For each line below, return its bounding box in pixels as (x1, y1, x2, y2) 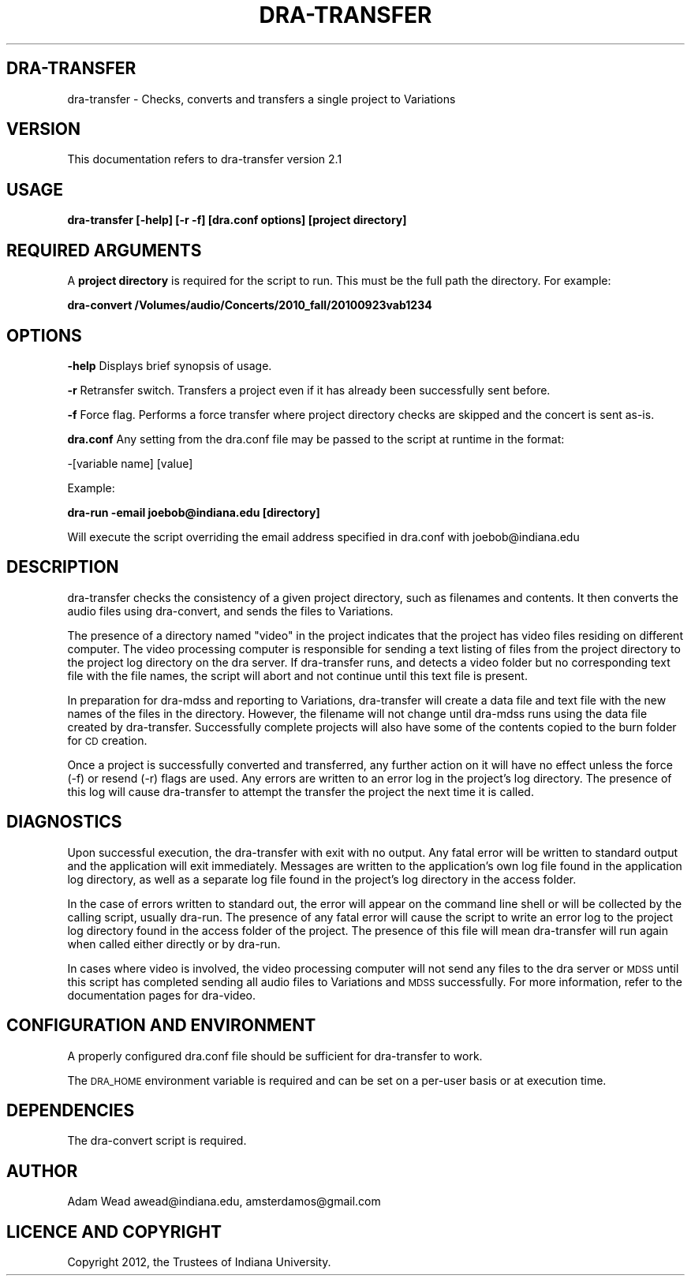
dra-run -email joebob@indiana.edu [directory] (67, 505, 320, 519)
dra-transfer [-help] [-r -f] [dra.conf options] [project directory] (67, 213, 407, 227)
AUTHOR (6, 1161, 78, 1181)
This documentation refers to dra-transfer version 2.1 (67, 152, 342, 166)
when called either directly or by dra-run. (67, 936, 281, 951)
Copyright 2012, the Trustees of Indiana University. (67, 1255, 331, 1269)
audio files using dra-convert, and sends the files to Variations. (67, 604, 394, 618)
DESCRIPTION (6, 557, 119, 577)
